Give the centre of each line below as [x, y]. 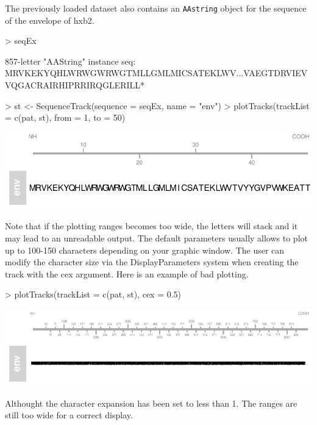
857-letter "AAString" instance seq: [70, 61]
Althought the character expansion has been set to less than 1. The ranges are [151, 403]
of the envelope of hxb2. [50, 20]
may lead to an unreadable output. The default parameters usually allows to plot [156, 238]
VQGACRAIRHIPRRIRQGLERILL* [75, 85]
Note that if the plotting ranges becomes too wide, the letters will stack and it [151, 226]
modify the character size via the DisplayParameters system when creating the [152, 262]
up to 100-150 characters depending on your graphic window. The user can [145, 250]
